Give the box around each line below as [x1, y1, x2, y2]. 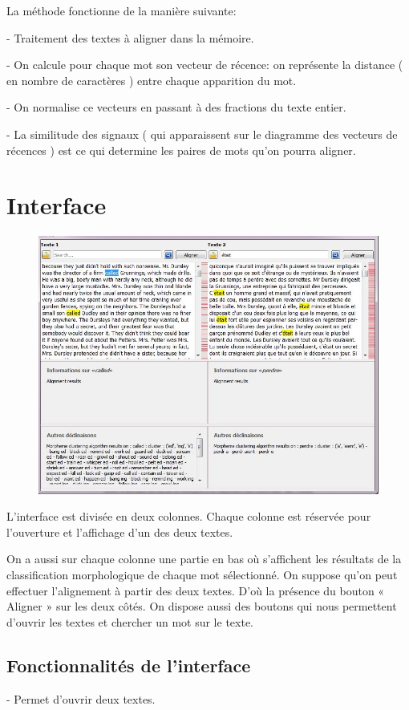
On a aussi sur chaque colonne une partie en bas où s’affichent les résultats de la [6, 550, 402, 567]
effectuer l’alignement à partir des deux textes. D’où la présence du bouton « [6, 582, 385, 598]
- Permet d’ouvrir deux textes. [6, 690, 156, 707]
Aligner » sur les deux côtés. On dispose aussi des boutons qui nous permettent [6, 598, 397, 615]
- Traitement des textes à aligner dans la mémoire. [6, 29, 254, 46]
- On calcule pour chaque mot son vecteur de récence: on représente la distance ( [6, 56, 403, 73]
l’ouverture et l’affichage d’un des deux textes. [6, 523, 233, 540]
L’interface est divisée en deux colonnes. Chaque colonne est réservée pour [6, 508, 371, 525]
